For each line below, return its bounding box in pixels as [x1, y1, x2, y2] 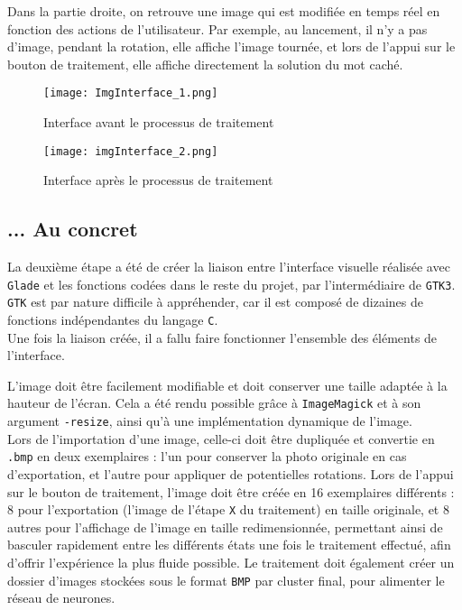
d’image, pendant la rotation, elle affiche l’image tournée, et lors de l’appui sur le [7, 37, 456, 56]
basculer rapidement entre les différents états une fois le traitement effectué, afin [7, 535, 451, 554]
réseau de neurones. [7, 588, 115, 607]
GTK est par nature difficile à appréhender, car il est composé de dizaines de [7, 292, 423, 311]
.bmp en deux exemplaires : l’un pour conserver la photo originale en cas [7, 447, 407, 466]
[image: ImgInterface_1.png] [43, 87, 218, 100]
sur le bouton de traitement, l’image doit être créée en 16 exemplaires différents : [7, 482, 455, 501]
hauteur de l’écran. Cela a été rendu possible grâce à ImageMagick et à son [7, 393, 421, 412]
